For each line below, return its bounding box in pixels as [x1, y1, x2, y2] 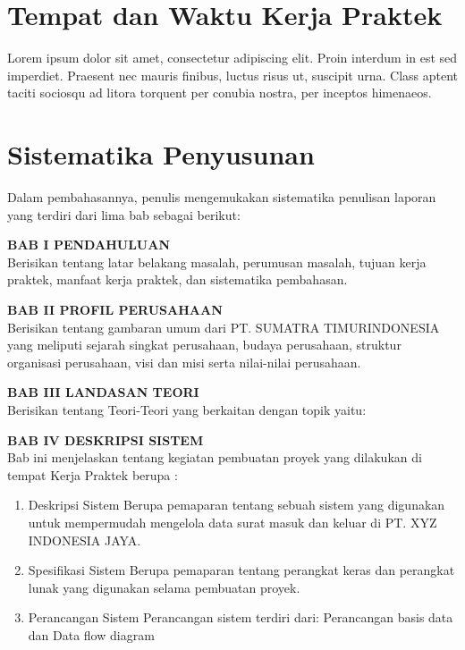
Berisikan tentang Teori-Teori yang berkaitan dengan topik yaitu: [7, 400, 367, 418]
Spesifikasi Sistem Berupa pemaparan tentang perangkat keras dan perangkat [28, 561, 455, 579]
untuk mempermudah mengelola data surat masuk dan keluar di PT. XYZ [28, 512, 437, 531]
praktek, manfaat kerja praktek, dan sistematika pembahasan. [7, 270, 348, 289]
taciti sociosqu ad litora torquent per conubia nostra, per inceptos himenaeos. [7, 83, 432, 102]
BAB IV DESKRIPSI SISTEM [7, 430, 204, 449]
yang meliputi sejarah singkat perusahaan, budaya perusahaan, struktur [7, 335, 402, 354]
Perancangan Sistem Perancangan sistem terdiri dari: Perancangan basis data [28, 608, 453, 627]
